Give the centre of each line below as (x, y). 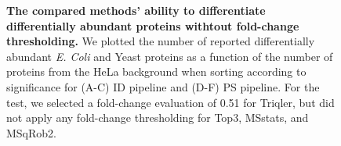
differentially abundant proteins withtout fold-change (153, 25)
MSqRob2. (31, 132)
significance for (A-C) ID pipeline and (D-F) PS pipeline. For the (163, 86)
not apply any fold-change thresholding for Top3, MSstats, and (158, 118)
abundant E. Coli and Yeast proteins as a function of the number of (170, 56)
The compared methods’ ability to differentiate (136, 10)
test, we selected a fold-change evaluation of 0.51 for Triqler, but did (170, 102)
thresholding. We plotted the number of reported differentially (161, 41)
